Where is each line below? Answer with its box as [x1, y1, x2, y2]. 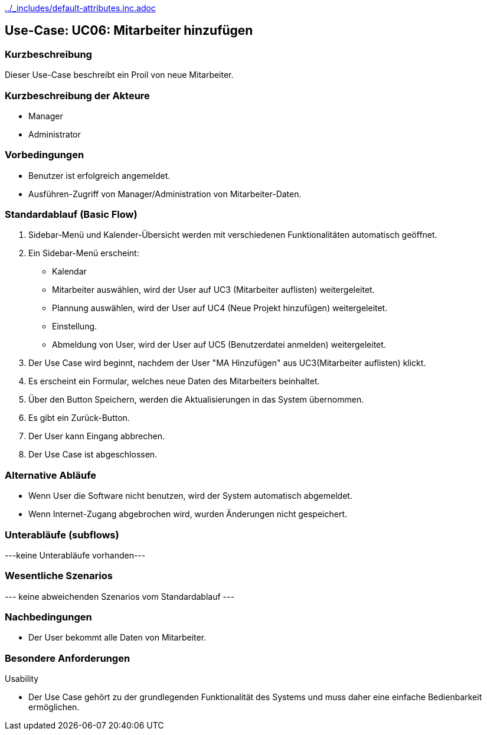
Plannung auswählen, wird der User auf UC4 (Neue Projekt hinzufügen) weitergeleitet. [52, 303, 388, 313]
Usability [5, 674, 39, 684]
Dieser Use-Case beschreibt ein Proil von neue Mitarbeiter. [5, 70, 234, 80]
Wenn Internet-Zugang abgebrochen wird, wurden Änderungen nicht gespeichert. [28, 509, 348, 520]
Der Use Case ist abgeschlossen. [28, 449, 158, 460]
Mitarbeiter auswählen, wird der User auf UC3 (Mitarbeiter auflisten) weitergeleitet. [52, 285, 375, 295]
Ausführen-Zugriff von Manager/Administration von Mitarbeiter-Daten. [28, 188, 302, 199]
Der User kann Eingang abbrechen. [28, 431, 165, 442]
